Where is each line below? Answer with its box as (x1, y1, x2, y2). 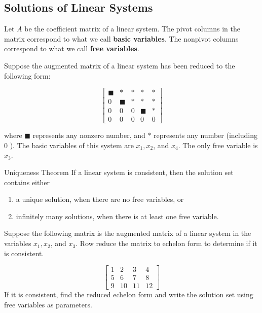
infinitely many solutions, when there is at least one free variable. (16, 211, 219, 221)
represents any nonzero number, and (32, 130, 145, 141)
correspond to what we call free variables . (4, 43, 139, 54)
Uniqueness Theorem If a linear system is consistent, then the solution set (4, 167, 234, 178)
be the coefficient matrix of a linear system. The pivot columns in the (24, 23, 240, 34)
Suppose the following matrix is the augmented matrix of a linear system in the (4, 228, 251, 238)
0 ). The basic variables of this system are (4, 140, 134, 150)
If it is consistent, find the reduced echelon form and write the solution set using (4, 289, 253, 300)
